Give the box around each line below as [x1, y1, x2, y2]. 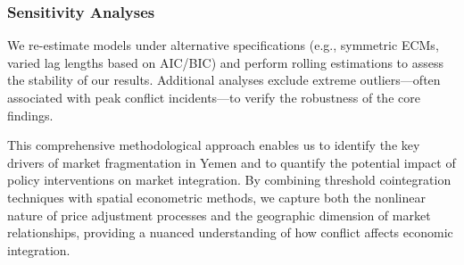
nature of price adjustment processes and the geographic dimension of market [7, 205, 431, 224]
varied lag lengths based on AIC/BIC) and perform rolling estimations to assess [7, 53, 443, 71]
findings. [7, 105, 54, 124]
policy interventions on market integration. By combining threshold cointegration [7, 170, 452, 189]
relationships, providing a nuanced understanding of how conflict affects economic [7, 223, 453, 242]
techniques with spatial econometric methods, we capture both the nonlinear [7, 187, 426, 206]
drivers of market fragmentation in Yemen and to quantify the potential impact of [7, 153, 456, 171]
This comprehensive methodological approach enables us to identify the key [7, 136, 420, 154]
